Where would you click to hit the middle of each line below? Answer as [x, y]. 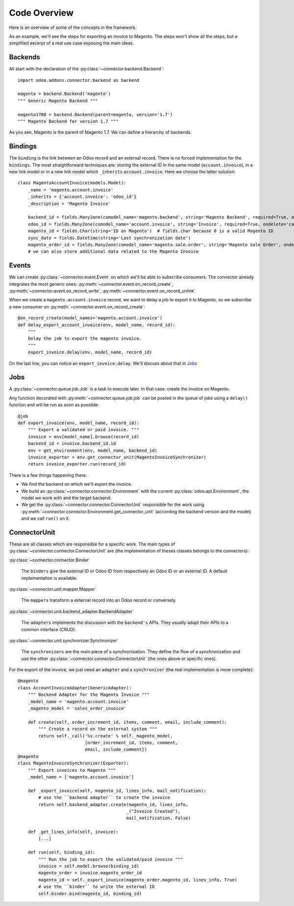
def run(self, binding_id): [61, 852]
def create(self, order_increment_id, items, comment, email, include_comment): [127, 722]
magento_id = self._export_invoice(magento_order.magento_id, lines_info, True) [138, 880]
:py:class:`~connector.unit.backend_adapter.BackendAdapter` [72, 611]
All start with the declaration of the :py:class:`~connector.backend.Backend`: [86, 69]
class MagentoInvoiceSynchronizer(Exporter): [73, 763]
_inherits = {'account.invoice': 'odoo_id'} [82, 197]
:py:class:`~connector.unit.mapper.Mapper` [53, 589]
